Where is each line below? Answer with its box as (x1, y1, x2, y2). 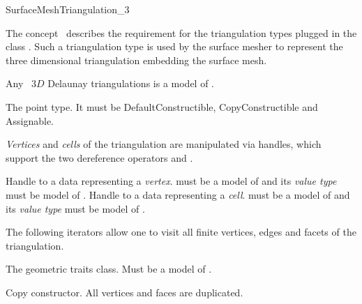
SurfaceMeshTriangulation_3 (6, 2, 130, 16)
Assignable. (6, 113, 54, 128)
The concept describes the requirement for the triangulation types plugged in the (6, 25, 357, 40)
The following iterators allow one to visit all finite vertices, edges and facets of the (6, 225, 356, 239)
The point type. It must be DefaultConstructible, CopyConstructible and (6, 99, 318, 114)
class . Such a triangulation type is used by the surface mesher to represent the (6, 39, 343, 54)
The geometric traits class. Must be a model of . (6, 261, 212, 276)
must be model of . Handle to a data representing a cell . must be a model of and (6, 187, 350, 202)
